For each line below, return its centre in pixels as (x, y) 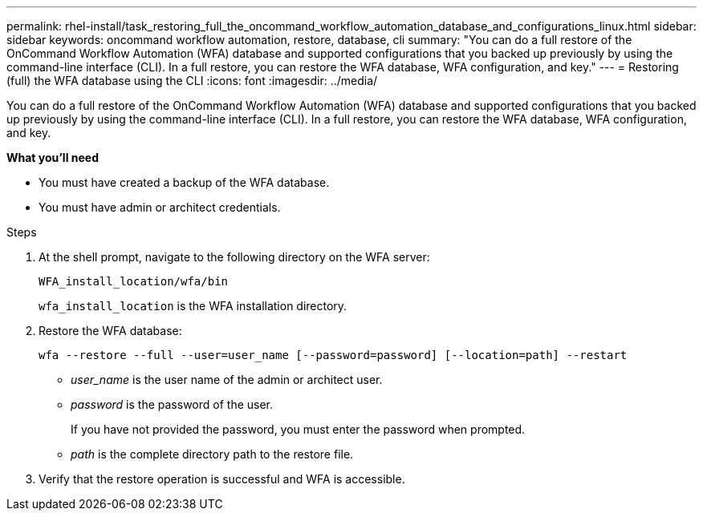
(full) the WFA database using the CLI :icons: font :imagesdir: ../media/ (192, 81)
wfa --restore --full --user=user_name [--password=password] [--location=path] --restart (333, 355)
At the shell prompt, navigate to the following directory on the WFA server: (234, 257)
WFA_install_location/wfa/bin (134, 281)
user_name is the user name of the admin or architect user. (227, 380)
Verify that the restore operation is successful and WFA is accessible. (222, 479)
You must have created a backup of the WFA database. (184, 182)
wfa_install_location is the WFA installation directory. (193, 306)
